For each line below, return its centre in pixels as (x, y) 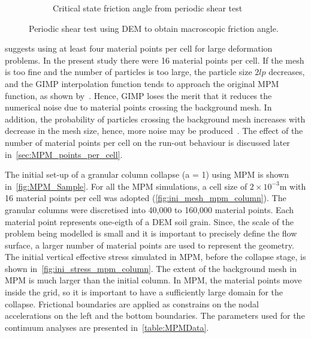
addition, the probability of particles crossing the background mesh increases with (155, 119)
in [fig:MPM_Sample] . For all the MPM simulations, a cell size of (126, 186)
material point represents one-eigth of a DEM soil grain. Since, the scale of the (149, 221)
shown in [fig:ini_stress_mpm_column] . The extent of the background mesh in (151, 268)
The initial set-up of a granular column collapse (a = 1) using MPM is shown (147, 174)
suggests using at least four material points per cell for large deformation (139, 48)
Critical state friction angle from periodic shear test (148, 8)
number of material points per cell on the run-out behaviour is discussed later (147, 142)
